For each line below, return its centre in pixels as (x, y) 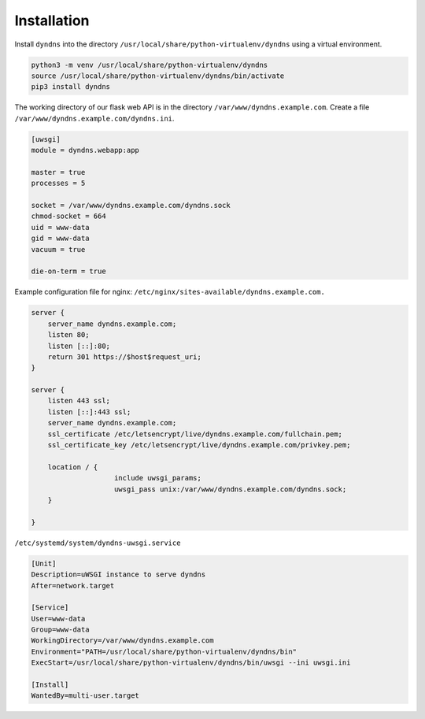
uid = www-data (60, 227)
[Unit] (44, 563)
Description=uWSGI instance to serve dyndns (118, 574)
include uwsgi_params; (158, 478)
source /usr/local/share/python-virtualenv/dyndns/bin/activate (158, 76)
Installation (52, 20)
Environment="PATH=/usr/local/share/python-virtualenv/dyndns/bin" (164, 651)
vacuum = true (58, 249)
